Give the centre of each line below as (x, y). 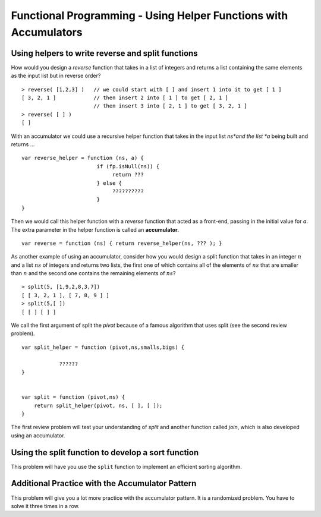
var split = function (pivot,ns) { (73, 397)
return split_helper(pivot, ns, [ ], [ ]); (98, 405)
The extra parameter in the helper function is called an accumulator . (95, 229)
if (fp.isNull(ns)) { (128, 166)
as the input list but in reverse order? (56, 76)
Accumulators (47, 32)
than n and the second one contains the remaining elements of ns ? (93, 273)
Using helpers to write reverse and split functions (105, 53)
